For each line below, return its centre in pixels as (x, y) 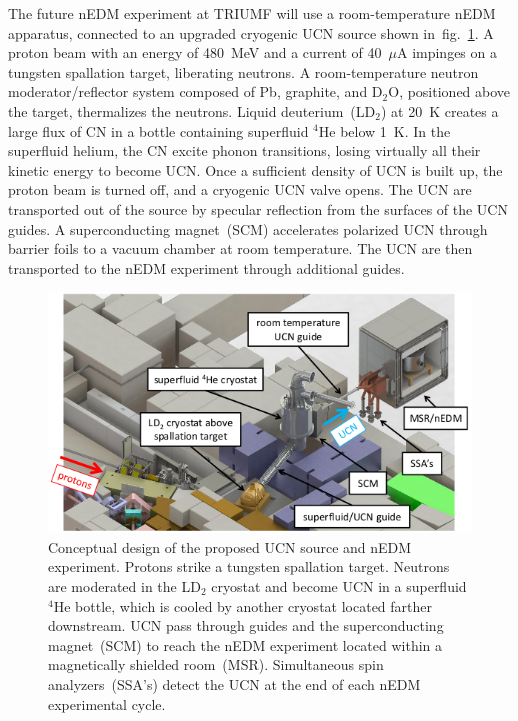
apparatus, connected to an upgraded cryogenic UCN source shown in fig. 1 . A (251, 32)
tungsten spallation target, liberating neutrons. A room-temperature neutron (243, 71)
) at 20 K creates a (439, 110)
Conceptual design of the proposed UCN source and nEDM (230, 546)
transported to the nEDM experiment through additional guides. (206, 267)
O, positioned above (449, 91)
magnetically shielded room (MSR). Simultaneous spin (216, 664)
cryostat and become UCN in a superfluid (339, 586)
